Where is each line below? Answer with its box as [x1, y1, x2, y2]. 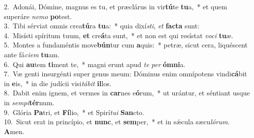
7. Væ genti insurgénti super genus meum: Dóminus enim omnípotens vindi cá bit [4, 69, 247, 79]
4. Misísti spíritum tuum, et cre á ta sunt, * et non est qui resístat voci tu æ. [4, 30, 233, 40]
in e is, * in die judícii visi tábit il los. [4, 78, 112, 88]
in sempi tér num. [4, 97, 55, 107]
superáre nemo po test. [4, 11, 72, 21]
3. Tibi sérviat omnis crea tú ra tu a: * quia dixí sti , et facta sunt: [4, 21, 199, 31]
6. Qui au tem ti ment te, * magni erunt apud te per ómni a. [4, 59, 186, 69]
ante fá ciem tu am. [4, 49, 60, 59]
